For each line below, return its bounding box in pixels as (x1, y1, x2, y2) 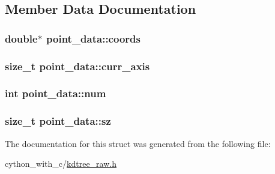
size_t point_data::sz (5, 113, 111, 128)
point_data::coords (46, 31, 141, 46)
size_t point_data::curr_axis (5, 58, 150, 73)
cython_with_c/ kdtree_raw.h (5, 157, 116, 170)
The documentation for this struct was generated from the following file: (5, 137, 271, 149)
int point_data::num (5, 86, 106, 101)
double (5, 31, 38, 46)
